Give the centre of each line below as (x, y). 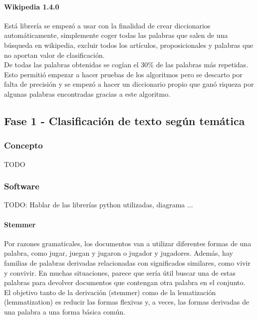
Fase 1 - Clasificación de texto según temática (125, 120)
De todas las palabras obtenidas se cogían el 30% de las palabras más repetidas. (126, 65)
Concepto (23, 145)
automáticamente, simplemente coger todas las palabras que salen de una (116, 35)
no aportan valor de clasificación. (54, 55)
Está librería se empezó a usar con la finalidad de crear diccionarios (107, 25)
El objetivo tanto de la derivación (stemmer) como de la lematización (110, 292)
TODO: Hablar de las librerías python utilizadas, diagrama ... (99, 205)
